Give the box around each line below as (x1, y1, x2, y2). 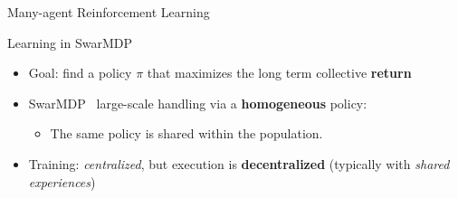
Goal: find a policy (28, 63, 132, 82)
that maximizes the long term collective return (147, 63, 412, 82)
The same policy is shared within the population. (50, 124, 323, 143)
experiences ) (28, 172, 96, 191)
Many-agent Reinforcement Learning (7, 3, 210, 21)
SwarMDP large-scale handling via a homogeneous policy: (28, 93, 367, 112)
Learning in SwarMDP (7, 33, 132, 52)
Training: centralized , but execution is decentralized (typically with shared (28, 154, 450, 173)
